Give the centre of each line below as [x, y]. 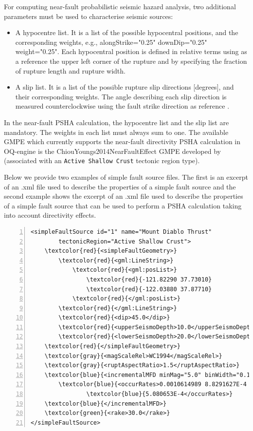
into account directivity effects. [50, 215]
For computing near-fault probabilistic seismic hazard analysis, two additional [120, 6]
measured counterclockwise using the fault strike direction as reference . [122, 106]
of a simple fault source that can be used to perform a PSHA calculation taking [123, 205]
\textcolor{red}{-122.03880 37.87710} [149, 289]
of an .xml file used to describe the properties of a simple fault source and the [120, 186]
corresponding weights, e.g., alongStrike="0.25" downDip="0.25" [111, 42]
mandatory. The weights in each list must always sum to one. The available [116, 132]
